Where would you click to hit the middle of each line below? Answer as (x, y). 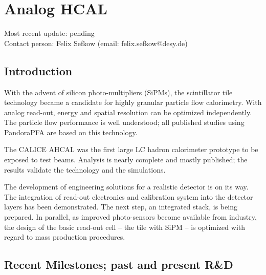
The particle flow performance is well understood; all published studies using (124, 122)
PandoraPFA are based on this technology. (71, 132)
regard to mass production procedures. (65, 237)
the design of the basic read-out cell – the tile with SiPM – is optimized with (125, 227)
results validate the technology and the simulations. (85, 169)
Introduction (38, 70)
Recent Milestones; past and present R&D (119, 265)
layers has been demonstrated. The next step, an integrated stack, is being (121, 207)
